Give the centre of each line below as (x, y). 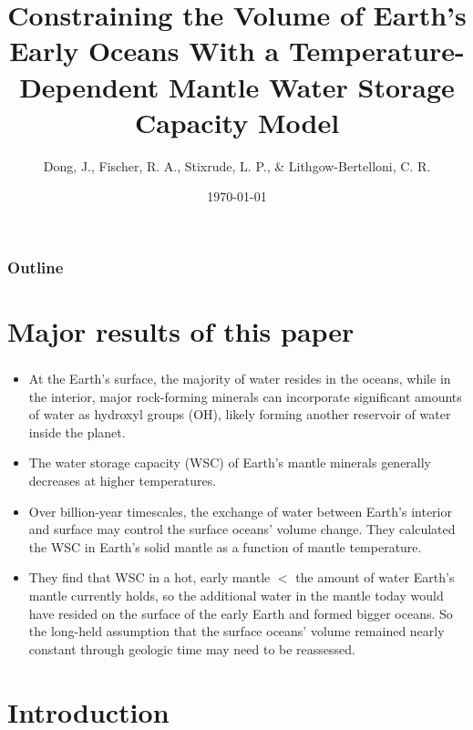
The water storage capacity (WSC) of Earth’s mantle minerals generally (230, 463)
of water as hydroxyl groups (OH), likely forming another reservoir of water (240, 414)
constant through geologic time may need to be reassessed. (192, 648)
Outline (36, 267)
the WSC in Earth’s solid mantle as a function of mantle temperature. (225, 546)
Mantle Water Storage (311, 86)
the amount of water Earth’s (375, 577)
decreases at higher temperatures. (123, 481)
